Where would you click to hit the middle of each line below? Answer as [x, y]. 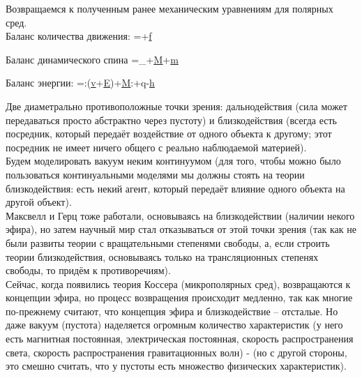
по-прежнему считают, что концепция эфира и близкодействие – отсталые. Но [172, 311]
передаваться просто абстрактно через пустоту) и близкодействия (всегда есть [171, 120]
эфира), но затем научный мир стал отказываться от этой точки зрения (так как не [181, 229]
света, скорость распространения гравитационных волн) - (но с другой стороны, [176, 352]
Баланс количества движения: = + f [79, 36]
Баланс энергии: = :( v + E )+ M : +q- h [80, 83]
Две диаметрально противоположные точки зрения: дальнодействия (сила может [176, 106]
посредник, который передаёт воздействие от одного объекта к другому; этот [169, 134]
